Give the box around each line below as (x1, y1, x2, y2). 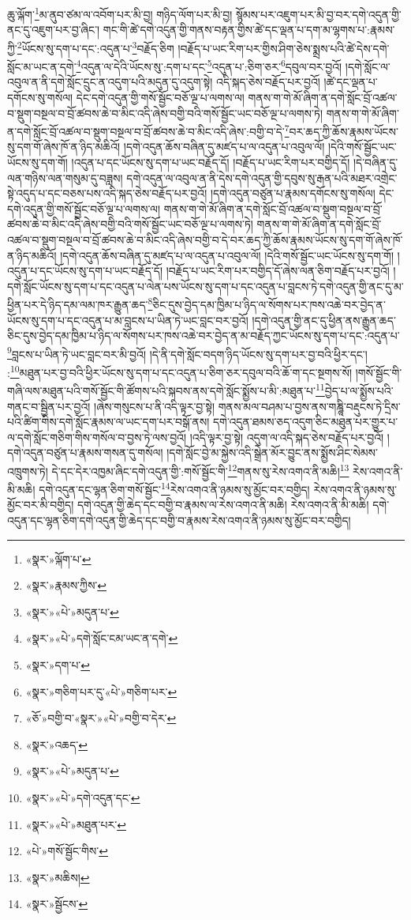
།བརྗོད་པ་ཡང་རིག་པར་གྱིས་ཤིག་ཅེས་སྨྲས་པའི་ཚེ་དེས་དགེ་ (177, 40, 390, 56)
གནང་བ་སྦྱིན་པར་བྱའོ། (7, 398, 91, 414)
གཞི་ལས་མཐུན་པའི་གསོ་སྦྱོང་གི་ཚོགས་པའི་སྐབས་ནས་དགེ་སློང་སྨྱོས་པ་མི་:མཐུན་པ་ (7, 382, 316, 398)
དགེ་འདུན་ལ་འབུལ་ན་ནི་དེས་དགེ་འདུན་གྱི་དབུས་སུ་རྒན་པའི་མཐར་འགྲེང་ (126, 169, 398, 186)
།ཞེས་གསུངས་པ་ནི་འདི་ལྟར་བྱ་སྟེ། (94, 398, 215, 414)
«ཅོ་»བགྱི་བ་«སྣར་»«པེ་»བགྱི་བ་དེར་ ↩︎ (25, 710, 177, 726)
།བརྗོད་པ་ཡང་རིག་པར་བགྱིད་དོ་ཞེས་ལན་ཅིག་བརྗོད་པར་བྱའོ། (166, 262, 390, 279)
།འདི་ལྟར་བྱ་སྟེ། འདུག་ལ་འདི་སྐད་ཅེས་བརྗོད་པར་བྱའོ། (189, 428, 384, 445)
